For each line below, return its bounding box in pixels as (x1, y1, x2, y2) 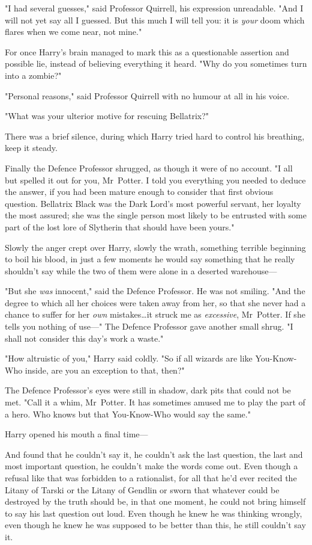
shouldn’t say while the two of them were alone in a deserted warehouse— (5, 264, 277, 277)
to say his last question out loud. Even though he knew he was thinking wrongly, (5, 507, 302, 519)
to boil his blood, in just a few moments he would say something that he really (5, 253, 295, 265)
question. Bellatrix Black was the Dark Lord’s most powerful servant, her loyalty (5, 197, 301, 209)
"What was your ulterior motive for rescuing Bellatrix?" (5, 109, 209, 122)
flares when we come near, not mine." (5, 25, 142, 38)
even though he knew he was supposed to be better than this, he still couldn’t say (5, 519, 306, 531)
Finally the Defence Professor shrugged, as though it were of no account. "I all (5, 161, 293, 174)
